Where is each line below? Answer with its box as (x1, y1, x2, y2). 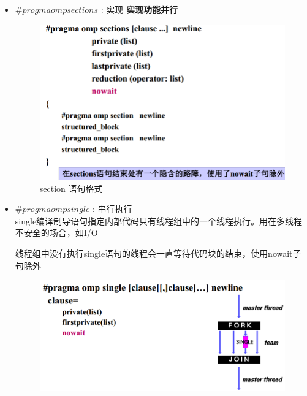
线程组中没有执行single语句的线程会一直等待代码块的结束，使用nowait (15, 247, 293, 260)
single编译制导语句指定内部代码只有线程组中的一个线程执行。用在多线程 (15, 214, 303, 227)
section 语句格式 (39, 181, 103, 194)
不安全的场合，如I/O (15, 226, 98, 239)
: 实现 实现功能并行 (100, 3, 178, 15)
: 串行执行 (93, 202, 132, 215)
